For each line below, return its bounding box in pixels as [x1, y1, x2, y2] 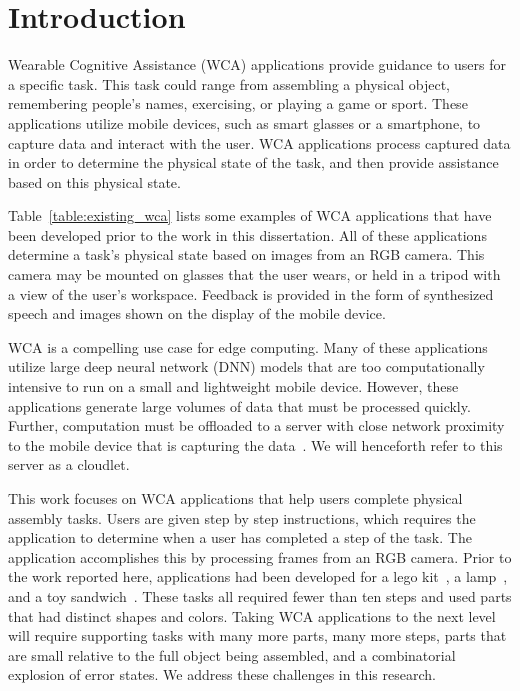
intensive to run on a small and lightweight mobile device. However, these [8, 376, 459, 397]
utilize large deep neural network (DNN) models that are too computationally [8, 356, 485, 377]
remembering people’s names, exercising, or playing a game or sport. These [8, 93, 468, 114]
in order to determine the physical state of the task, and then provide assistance [8, 152, 499, 173]
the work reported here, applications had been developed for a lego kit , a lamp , [8, 566, 508, 587]
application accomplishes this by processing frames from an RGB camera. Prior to [8, 546, 512, 567]
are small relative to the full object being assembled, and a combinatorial [8, 644, 456, 665]
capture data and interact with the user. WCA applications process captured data [8, 132, 511, 153]
